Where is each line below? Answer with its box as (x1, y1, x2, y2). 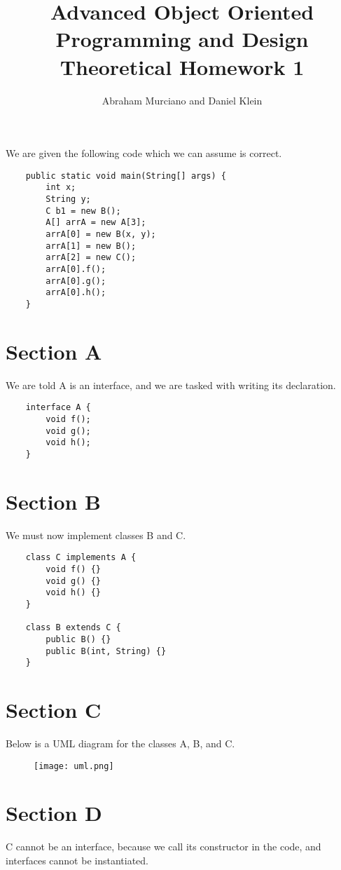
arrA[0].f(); (46, 264, 106, 274)
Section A (6, 337, 102, 365)
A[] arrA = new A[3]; (46, 217, 146, 228)
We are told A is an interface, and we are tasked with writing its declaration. (6, 377, 336, 392)
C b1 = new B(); (46, 205, 121, 216)
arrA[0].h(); (46, 287, 106, 298)
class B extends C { (25, 623, 121, 633)
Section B (6, 487, 102, 515)
